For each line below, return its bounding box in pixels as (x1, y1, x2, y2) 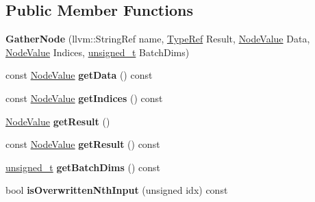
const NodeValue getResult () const (5, 137, 160, 151)
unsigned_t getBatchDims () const (5, 160, 161, 174)
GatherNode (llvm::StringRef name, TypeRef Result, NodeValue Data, (5, 31, 310, 46)
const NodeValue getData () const (5, 68, 153, 82)
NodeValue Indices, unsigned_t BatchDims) (5, 45, 190, 59)
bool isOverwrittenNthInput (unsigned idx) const (5, 183, 228, 197)
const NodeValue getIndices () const (5, 90, 163, 105)
